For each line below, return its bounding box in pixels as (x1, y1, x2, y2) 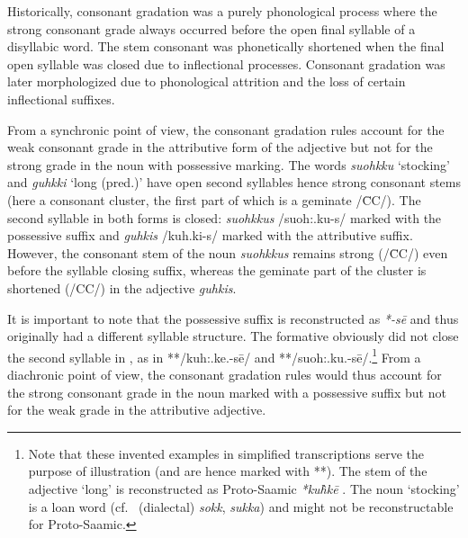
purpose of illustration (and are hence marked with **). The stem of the (28, 462, 427, 480)
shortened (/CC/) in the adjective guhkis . (7, 278, 237, 297)
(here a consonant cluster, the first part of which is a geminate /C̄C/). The (7, 190, 421, 209)
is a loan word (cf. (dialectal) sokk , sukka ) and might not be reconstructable (28, 497, 454, 516)
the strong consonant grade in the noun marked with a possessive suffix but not (7, 382, 446, 401)
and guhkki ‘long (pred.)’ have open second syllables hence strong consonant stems (7, 173, 462, 192)
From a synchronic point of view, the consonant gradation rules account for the (7, 120, 445, 139)
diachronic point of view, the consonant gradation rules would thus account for (7, 364, 442, 383)
